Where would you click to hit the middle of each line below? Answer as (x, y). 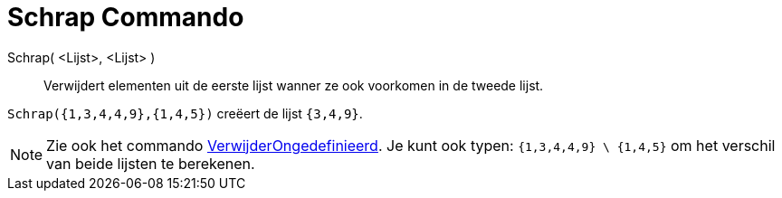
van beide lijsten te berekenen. (151, 163)
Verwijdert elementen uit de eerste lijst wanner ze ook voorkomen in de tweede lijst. (294, 85)
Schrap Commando (126, 17)
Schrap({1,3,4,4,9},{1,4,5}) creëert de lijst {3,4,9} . (185, 113)
